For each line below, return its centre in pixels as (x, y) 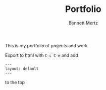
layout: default (22, 69)
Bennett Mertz (83, 23)
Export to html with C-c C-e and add (42, 55)
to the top (15, 82)
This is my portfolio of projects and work (46, 45)
